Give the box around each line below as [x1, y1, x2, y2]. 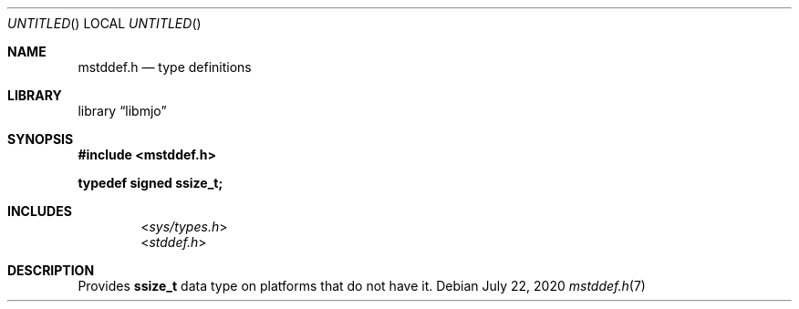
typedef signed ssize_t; [78, 175, 223, 191]
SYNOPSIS [7, 131, 74, 147]
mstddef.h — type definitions [78, 59, 252, 75]
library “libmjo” [78, 103, 167, 118]
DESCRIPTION [7, 263, 95, 278]
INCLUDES [7, 203, 72, 219]
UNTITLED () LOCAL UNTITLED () [7, 15, 202, 31]
